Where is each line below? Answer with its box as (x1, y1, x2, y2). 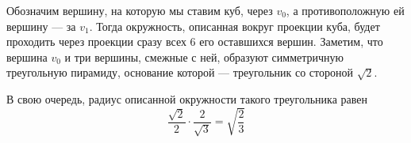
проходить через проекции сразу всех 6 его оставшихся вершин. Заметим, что (6, 33, 383, 50)
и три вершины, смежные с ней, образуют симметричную (64, 48, 344, 65)
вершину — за (6, 17, 76, 34)
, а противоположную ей (286, 2, 405, 18)
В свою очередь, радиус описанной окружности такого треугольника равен (6, 90, 367, 107)
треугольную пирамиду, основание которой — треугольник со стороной (6, 64, 353, 81)
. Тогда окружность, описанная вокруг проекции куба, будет (89, 17, 380, 34)
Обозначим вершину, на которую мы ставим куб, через (6, 2, 273, 18)
